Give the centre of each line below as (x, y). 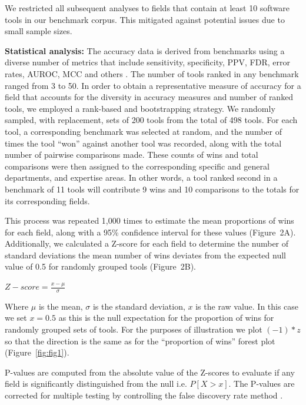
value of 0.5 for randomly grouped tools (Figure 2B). (100, 266)
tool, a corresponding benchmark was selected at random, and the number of (143, 131)
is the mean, (61, 306)
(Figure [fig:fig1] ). (37, 352)
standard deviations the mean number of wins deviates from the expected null (145, 255)
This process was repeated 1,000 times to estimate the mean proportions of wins (149, 220)
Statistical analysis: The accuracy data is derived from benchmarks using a (145, 50)
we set (16, 318)
